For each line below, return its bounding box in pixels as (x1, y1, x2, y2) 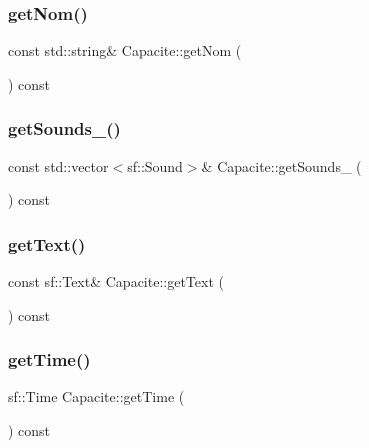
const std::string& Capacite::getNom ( (8, 40, 242, 61)
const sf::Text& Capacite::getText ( (8, 271, 224, 292)
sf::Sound (127, 155, 183, 176)
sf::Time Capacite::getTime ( (8, 386, 185, 407)
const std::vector (8, 155, 109, 176)
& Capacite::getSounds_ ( (201, 155, 362, 176)
